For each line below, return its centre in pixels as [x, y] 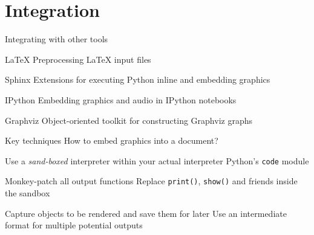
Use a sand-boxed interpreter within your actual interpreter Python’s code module [157, 160]
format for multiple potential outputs [74, 225]
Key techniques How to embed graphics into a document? [112, 140]
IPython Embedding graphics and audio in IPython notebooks [121, 99]
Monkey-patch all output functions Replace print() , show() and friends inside [151, 181]
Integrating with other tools [57, 39]
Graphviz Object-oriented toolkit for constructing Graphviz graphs [129, 120]
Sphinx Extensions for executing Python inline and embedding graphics [138, 79]
